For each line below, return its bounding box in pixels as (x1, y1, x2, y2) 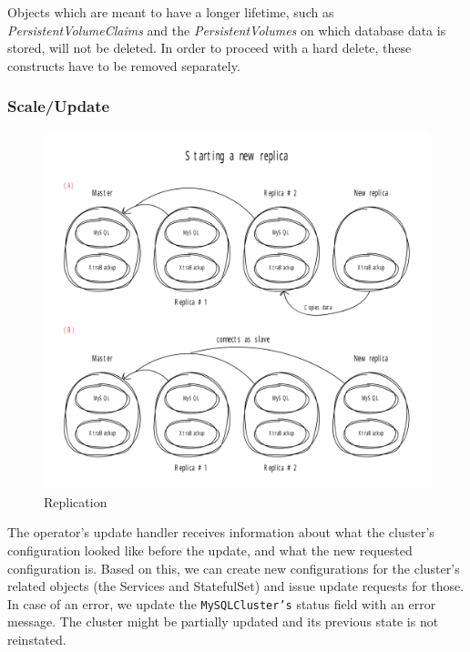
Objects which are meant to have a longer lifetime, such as (7, 3, 334, 21)
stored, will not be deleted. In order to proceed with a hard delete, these (7, 38, 412, 57)
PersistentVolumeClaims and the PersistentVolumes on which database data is (7, 20, 446, 39)
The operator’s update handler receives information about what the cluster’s (7, 523, 434, 542)
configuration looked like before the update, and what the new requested (7, 540, 413, 559)
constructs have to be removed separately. (7, 56, 240, 75)
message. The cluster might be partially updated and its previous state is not (7, 612, 439, 631)
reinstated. (7, 629, 66, 648)
